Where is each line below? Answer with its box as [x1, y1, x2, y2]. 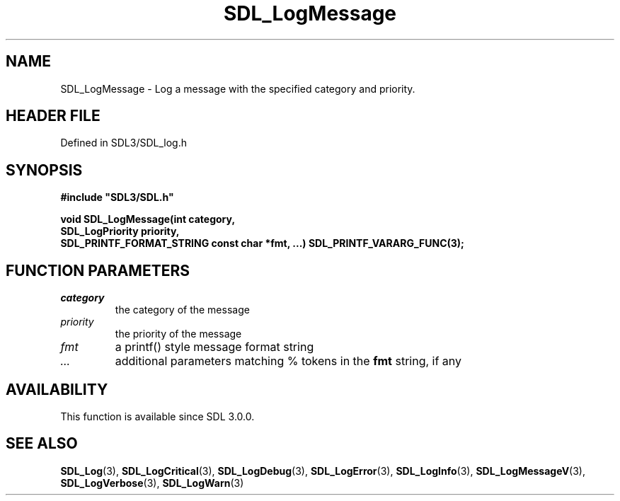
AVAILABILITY [6, 380, 108, 398]
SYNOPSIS [6, 161, 83, 179]
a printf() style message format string [115, 340, 314, 355]
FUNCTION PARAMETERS [6, 261, 190, 280]
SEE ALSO [6, 434, 78, 453]
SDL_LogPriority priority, [60, 225, 180, 238]
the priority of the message [115, 328, 242, 340]
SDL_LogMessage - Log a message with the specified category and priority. [60, 82, 415, 95]
